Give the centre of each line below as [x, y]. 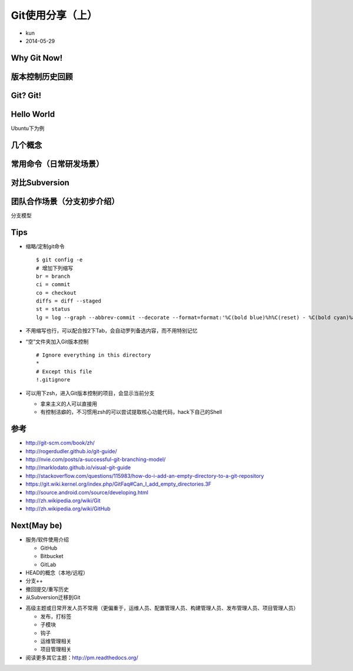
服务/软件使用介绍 [47, 540]
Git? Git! [26, 95]
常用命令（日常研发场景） [57, 164]
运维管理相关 [56, 641]
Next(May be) [36, 526]
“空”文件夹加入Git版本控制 [57, 341]
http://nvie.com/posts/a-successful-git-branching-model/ [96, 460]
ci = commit [53, 285]
